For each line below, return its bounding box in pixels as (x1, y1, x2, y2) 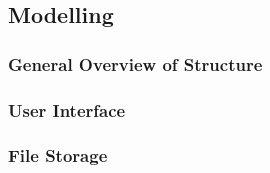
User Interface (8, 97, 126, 122)
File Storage (8, 143, 108, 168)
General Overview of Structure (8, 51, 263, 76)
